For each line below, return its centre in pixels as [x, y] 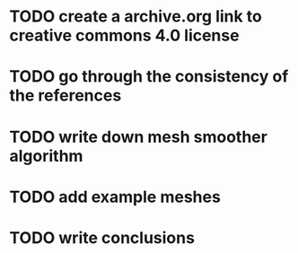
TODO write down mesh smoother [138, 137]
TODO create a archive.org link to [136, 17]
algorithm [46, 156]
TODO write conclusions [102, 237]
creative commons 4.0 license [124, 35]
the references [66, 96]
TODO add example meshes [115, 197]
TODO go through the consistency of [149, 77]
